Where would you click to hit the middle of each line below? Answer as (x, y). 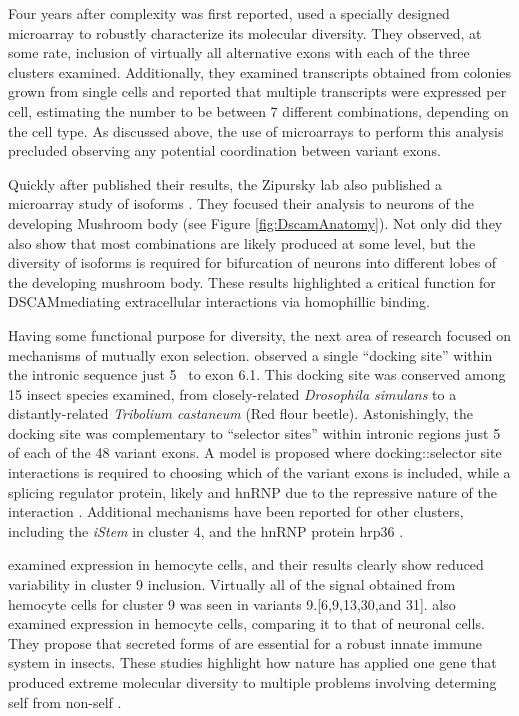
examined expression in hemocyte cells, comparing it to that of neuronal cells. (246, 623)
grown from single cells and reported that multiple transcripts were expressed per (257, 91)
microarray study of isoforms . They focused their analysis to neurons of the (241, 203)
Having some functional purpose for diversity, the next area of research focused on (260, 334)
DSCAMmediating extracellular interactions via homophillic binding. (219, 301)
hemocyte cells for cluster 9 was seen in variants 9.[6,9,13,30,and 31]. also (232, 603)
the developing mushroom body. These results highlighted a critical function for (252, 281)
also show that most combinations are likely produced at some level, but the (242, 242)
